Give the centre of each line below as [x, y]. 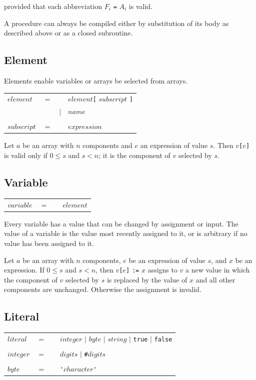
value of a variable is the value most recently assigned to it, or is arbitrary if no [126, 233]
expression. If [24, 270]
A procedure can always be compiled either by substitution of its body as [116, 23]
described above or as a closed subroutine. [68, 33]
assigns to [162, 270]
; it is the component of [134, 155]
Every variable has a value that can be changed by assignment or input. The [121, 223]
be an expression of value [167, 260]
